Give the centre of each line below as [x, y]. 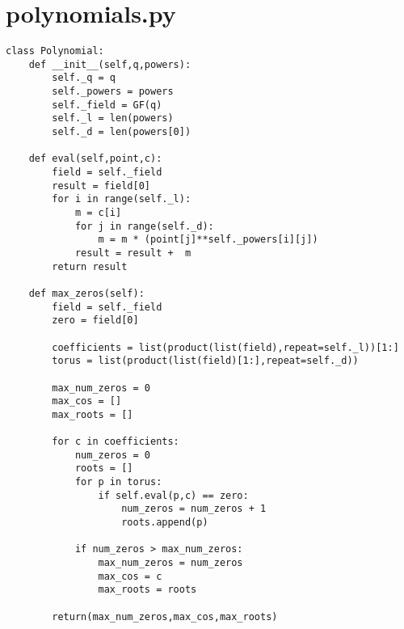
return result [90, 266]
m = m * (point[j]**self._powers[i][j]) [208, 240]
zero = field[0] [95, 321]
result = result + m [133, 253]
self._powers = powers [113, 92]
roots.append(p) [165, 523]
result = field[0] [101, 186]
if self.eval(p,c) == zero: [173, 495]
